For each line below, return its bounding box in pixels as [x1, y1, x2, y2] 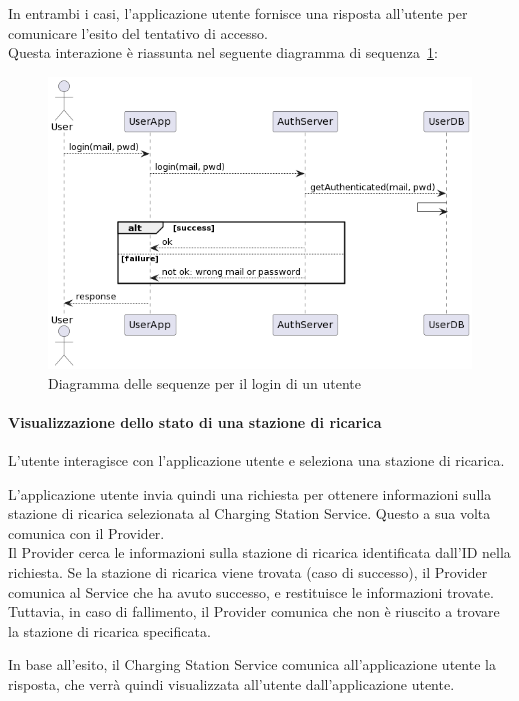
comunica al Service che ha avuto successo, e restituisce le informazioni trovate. [8, 581, 494, 602]
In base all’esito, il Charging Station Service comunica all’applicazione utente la [8, 654, 496, 675]
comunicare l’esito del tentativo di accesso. [8, 22, 269, 43]
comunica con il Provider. [8, 522, 165, 543]
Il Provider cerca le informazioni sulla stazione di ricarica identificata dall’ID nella [8, 542, 511, 563]
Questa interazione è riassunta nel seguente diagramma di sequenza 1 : [8, 42, 438, 63]
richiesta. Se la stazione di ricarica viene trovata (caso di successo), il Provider [8, 561, 488, 582]
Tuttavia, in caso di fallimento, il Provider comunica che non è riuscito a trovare [8, 601, 500, 622]
